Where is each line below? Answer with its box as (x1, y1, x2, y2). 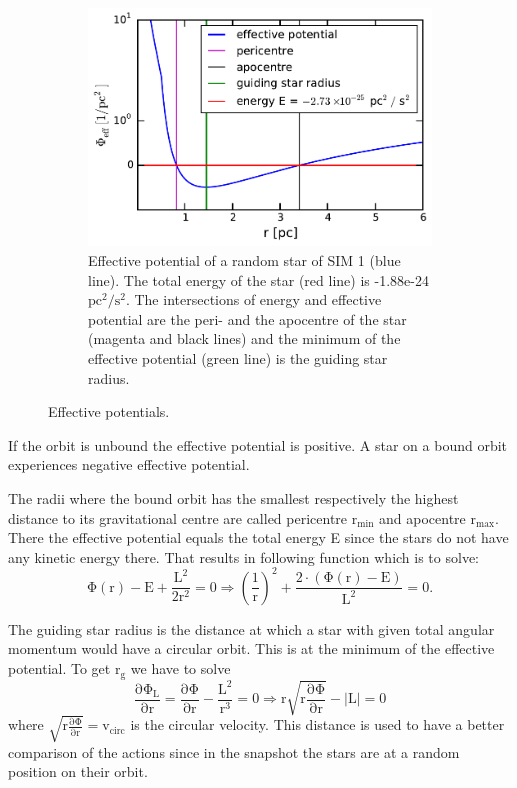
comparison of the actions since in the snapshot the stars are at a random (8, 741, 460, 762)
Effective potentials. (48, 401, 170, 422)
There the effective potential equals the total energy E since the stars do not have (8, 527, 509, 548)
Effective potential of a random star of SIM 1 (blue (88, 250, 401, 271)
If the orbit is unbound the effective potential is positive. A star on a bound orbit (8, 434, 508, 455)
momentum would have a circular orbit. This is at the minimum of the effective (8, 638, 495, 659)
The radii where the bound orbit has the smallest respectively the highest (8, 487, 459, 508)
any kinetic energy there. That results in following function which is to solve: (8, 546, 479, 567)
